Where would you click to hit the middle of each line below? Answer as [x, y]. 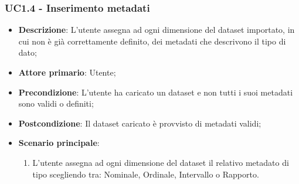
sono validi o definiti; [56, 103]
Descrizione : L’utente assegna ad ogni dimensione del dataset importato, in [157, 30]
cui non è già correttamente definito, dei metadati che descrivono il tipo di [152, 41]
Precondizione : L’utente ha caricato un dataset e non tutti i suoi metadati [156, 92]
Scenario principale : [59, 143]
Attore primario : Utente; [67, 72]
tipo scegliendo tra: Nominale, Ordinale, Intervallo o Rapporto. [146, 174]
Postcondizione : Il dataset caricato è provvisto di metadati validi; [140, 123]
